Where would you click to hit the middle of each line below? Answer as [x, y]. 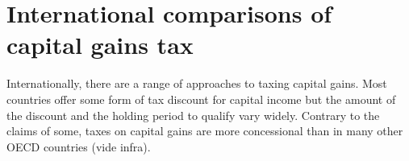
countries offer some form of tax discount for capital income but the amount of [201, 99]
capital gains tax [100, 45]
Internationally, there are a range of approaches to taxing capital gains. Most [197, 83]
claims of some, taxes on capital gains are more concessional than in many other [205, 131]
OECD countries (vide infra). [79, 146]
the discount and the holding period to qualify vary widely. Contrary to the [193, 115]
